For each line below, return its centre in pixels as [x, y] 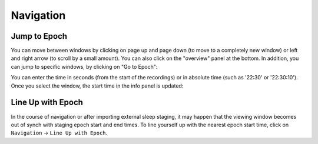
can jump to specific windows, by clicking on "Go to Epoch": [84, 66]
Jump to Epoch [39, 36]
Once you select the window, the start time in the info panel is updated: [97, 86]
